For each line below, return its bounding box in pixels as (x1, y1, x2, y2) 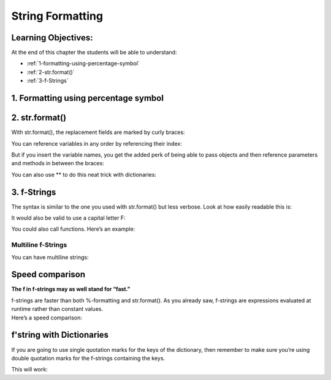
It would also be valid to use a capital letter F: (11, 214, 126, 222)
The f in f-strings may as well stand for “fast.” (11, 285, 131, 293)
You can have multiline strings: (11, 253, 89, 261)
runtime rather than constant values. (11, 305, 104, 313)
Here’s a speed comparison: (11, 314, 83, 321)
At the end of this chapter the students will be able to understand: (11, 49, 177, 56)
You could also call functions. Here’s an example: (11, 225, 135, 233)
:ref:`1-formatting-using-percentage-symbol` (26, 60, 140, 67)
